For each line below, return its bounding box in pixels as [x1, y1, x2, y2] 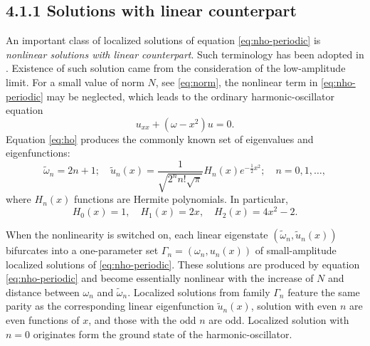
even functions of [6, 313, 80, 327]
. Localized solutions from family [127, 284, 270, 299]
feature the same [287, 284, 360, 299]
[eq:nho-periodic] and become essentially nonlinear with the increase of [6, 271, 314, 285]
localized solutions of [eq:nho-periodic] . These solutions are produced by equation [6, 256, 360, 271]
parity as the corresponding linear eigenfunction [6, 298, 214, 313]
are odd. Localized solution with [208, 313, 349, 327]
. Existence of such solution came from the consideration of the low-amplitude [6, 61, 346, 75]
